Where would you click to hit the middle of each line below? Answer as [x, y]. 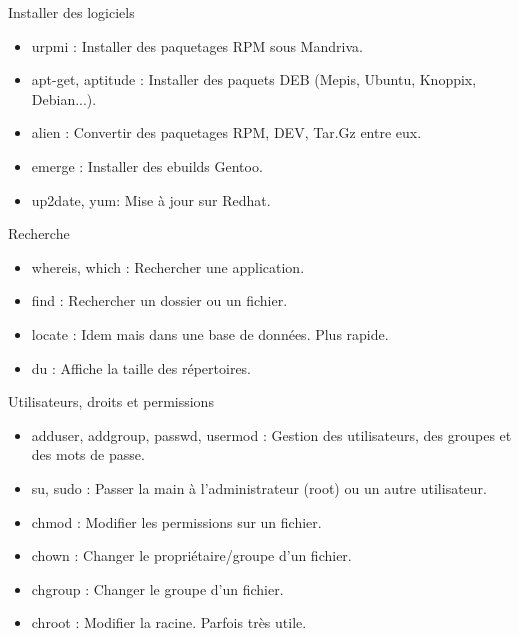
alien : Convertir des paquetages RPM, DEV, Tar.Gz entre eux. [226, 132]
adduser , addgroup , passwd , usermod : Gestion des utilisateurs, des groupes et [271, 434]
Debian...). [64, 98]
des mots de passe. [88, 454]
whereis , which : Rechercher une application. [168, 266]
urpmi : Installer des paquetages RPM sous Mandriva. [197, 45]
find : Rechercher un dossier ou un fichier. [159, 300]
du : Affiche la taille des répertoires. [141, 367]
